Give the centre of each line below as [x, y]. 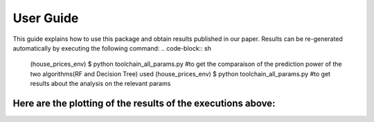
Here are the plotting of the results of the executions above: [144, 103]
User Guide [46, 18]
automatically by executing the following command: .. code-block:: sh [112, 48]
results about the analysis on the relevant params [100, 84]
